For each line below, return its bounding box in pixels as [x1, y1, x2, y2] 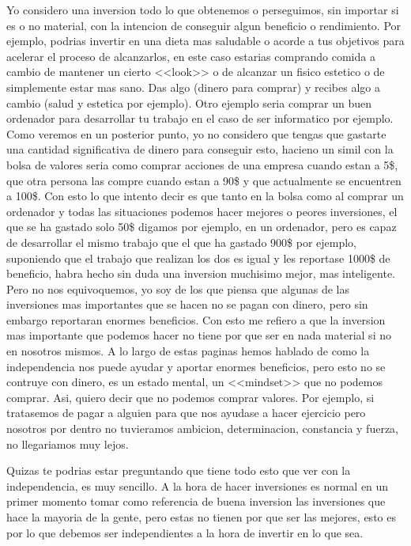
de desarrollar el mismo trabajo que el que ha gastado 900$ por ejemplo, [6, 233, 356, 250]
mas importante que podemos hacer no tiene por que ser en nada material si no [6, 327, 391, 343]
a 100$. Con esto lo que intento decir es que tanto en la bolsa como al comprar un [6, 188, 404, 204]
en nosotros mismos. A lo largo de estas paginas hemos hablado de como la [6, 343, 370, 359]
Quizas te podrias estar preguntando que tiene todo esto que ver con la [6, 462, 351, 479]
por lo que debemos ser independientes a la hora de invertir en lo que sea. [6, 524, 364, 540]
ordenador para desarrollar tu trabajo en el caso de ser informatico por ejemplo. [6, 110, 394, 127]
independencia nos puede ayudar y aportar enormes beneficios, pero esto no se [6, 358, 386, 374]
